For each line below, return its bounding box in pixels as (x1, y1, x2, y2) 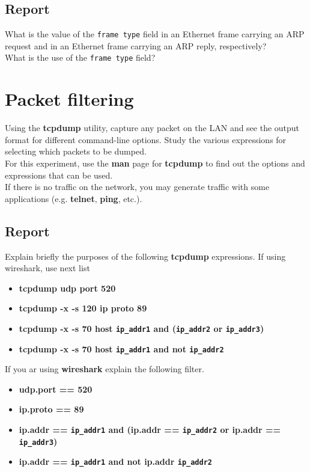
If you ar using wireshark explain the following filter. (5, 363, 204, 375)
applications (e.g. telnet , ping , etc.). (5, 192, 142, 204)
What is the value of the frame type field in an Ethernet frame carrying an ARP (5, 28, 305, 40)
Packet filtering (5, 87, 134, 111)
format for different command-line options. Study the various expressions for (5, 133, 287, 146)
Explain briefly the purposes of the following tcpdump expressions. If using (5, 250, 286, 262)
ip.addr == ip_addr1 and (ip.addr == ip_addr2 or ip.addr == (19, 423, 281, 436)
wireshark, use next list (5, 262, 90, 274)
